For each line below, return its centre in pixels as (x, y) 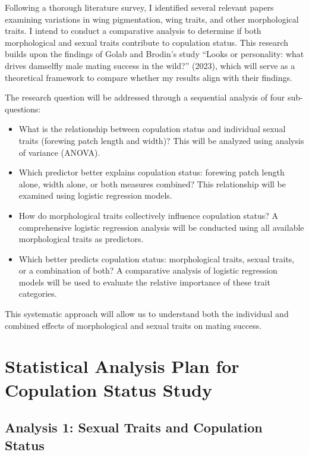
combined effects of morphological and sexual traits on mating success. (133, 325)
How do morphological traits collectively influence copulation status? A (149, 215)
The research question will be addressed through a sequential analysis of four (145, 97)
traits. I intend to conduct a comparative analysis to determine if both (133, 31)
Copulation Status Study (108, 389)
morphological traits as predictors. (81, 239)
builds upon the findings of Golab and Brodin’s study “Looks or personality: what (154, 54)
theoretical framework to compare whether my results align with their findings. (149, 77)
